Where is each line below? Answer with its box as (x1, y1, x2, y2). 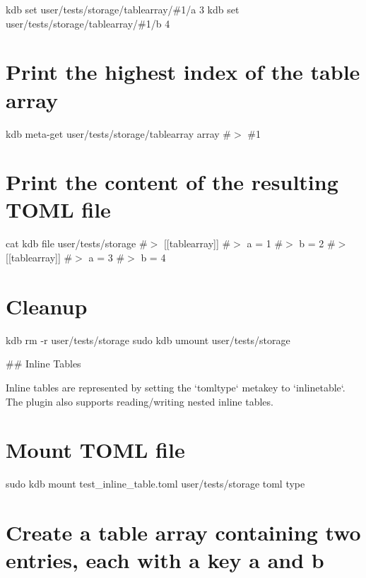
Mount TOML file (6, 435, 185, 464)
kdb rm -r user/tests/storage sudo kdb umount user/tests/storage (6, 332, 290, 347)
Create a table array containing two (6, 518, 361, 546)
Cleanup (6, 291, 88, 320)
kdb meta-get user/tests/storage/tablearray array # (6, 126, 232, 141)
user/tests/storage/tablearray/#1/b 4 (6, 16, 170, 30)
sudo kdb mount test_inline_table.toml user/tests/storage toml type (6, 476, 305, 491)
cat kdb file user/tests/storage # (6, 236, 148, 251)
